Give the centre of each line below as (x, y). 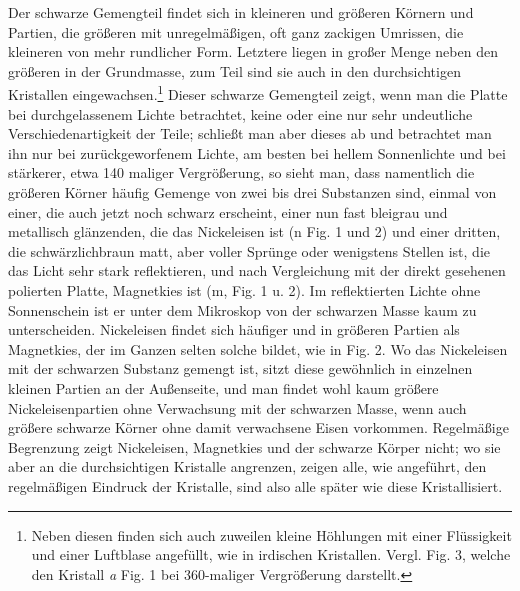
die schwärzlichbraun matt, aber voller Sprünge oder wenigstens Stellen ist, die (249, 250)
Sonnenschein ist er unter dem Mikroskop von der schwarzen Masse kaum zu (242, 309)
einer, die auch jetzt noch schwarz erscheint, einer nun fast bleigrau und (228, 211)
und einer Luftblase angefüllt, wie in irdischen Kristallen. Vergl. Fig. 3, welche (271, 554)
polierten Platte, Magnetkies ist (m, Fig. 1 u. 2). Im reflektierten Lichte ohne (244, 289)
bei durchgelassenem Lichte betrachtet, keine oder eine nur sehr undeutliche (240, 113)
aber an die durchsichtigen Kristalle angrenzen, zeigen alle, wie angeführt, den (247, 466)
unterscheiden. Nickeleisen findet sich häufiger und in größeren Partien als (234, 329)
